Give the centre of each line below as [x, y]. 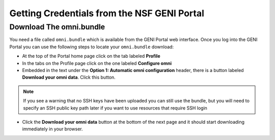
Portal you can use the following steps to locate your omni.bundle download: [92, 47]
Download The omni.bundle [57, 27]
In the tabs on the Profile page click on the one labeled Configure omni [97, 63]
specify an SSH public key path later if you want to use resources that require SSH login [115, 108]
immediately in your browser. [53, 129]
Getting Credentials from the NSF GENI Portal [107, 13]
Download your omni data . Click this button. [69, 77]
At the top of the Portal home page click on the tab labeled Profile [91, 56]
